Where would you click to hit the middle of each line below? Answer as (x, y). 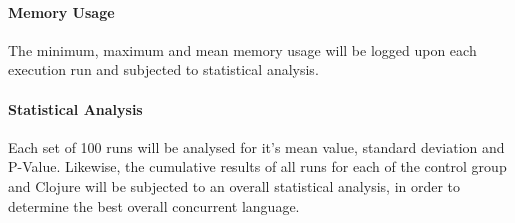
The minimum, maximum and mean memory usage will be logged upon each (242, 49)
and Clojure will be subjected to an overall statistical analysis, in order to (234, 185)
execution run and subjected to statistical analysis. (163, 69)
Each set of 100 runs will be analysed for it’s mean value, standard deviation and (256, 146)
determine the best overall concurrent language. (154, 205)
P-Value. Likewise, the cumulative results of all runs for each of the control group (257, 166)
